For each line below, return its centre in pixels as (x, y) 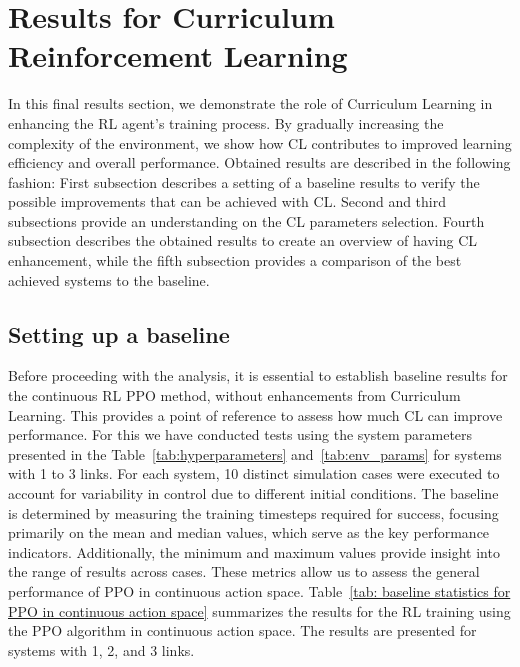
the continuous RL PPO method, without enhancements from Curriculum (234, 395)
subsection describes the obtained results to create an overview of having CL (242, 240)
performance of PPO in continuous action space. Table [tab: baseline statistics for (259, 590)
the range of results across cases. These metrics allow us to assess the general (244, 571)
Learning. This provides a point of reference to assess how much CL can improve (255, 414)
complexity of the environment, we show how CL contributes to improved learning (260, 142)
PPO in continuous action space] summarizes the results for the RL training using (259, 610)
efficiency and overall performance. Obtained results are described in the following (259, 162)
